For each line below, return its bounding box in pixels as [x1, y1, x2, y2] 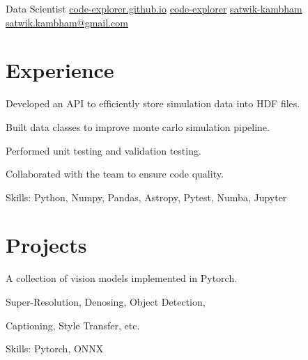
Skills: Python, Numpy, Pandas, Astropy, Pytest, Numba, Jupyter [6, 189, 287, 204]
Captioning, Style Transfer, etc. [6, 318, 140, 332]
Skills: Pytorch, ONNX [6, 341, 104, 356]
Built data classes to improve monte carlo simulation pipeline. [6, 119, 270, 134]
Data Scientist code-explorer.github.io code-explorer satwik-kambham [6, 1, 302, 15]
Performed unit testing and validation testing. [6, 143, 201, 157]
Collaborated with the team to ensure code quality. [6, 166, 224, 181]
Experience [6, 56, 114, 84]
